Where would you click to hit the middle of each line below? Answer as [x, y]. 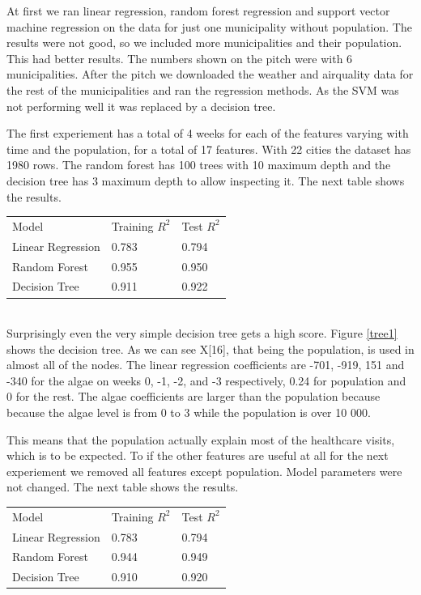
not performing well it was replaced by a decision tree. [141, 106]
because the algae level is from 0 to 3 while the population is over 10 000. [189, 412]
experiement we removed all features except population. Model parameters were [204, 471]
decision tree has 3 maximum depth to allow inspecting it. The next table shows [206, 180]
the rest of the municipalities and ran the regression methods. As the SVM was [203, 89]
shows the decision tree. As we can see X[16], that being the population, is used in [210, 348]
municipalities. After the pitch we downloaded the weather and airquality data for [210, 74]
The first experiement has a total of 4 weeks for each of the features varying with [208, 133]
